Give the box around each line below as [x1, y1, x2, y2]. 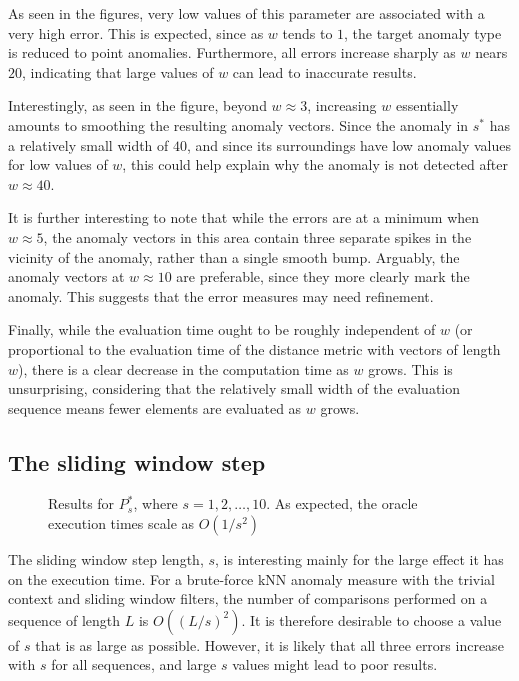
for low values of [8, 154, 108, 175]
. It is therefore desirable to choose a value [241, 609, 502, 630]
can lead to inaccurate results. [232, 61, 417, 82]
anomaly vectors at [8, 266, 125, 287]
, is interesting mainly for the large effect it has [215, 549, 504, 570]
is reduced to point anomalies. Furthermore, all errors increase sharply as [8, 42, 456, 63]
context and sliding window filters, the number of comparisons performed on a [8, 588, 488, 609]
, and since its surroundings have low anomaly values [187, 134, 512, 155]
